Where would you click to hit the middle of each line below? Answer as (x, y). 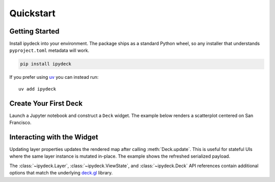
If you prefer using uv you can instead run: (54, 77)
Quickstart (33, 13)
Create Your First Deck (46, 103)
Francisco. (20, 123)
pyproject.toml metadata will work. (49, 50)
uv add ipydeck (37, 89)
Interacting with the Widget (54, 137)
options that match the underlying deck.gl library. (61, 173)
